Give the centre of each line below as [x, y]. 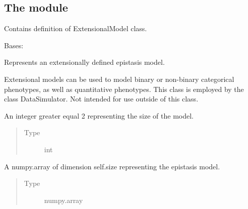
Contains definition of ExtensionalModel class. [76, 28]
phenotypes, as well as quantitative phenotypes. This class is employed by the [124, 89]
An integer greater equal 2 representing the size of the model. [99, 115]
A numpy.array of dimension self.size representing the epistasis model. [112, 166]
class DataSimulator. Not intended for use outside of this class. [101, 99]
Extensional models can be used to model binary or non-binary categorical [119, 79]
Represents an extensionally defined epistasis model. [84, 62]
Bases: [14, 45]
